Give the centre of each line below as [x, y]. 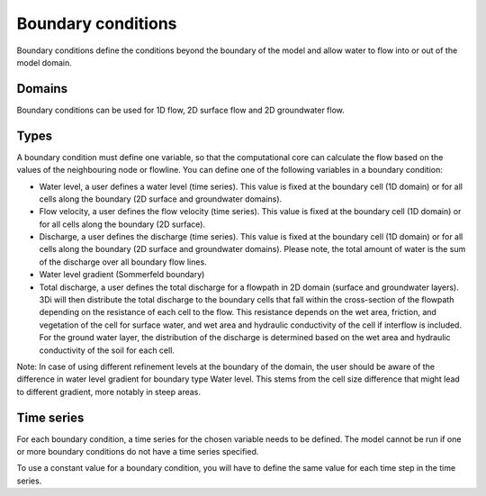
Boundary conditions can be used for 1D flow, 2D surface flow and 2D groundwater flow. [181, 110]
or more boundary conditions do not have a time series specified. [138, 452]
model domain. [44, 62]
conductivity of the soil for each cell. [107, 350]
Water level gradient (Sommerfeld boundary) [122, 275]
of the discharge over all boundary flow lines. [123, 262]
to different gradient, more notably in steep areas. [109, 392]
